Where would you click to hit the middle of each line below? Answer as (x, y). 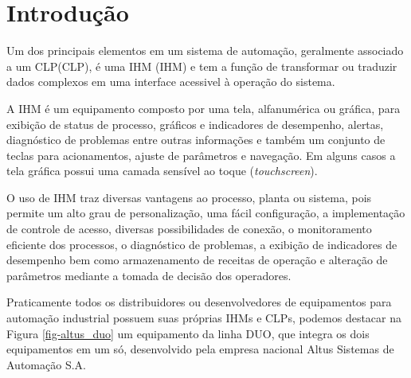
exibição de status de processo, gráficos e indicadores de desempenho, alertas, (195, 124)
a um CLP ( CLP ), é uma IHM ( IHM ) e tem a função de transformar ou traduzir (202, 66)
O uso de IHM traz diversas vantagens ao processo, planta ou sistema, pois (189, 197)
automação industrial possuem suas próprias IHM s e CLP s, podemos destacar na (204, 318)
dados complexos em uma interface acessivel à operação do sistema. (171, 82)
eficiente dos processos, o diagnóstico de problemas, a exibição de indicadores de (202, 244)
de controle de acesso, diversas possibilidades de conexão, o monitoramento (189, 229)
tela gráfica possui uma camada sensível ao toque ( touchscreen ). (162, 171)
